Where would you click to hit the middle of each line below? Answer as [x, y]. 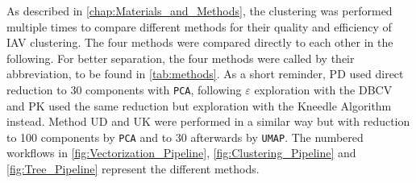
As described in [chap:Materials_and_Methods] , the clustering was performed [200, 10]
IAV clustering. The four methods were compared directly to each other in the [200, 42]
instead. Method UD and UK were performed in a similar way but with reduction [208, 121]
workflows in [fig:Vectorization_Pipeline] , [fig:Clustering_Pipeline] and [181, 153]
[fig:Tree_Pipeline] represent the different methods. [133, 169]
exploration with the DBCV [323, 89]
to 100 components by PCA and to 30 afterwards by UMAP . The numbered [185, 137]
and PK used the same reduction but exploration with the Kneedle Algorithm [199, 105]
